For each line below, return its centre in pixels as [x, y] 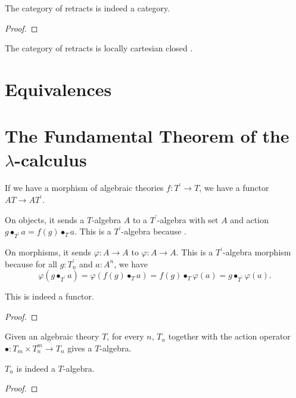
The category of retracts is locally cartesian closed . [99, 48]
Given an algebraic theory [52, 336]
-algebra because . [154, 231]
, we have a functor [234, 188]
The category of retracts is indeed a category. [88, 8]
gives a [80, 348]
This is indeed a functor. [49, 296]
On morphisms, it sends [48, 252]
